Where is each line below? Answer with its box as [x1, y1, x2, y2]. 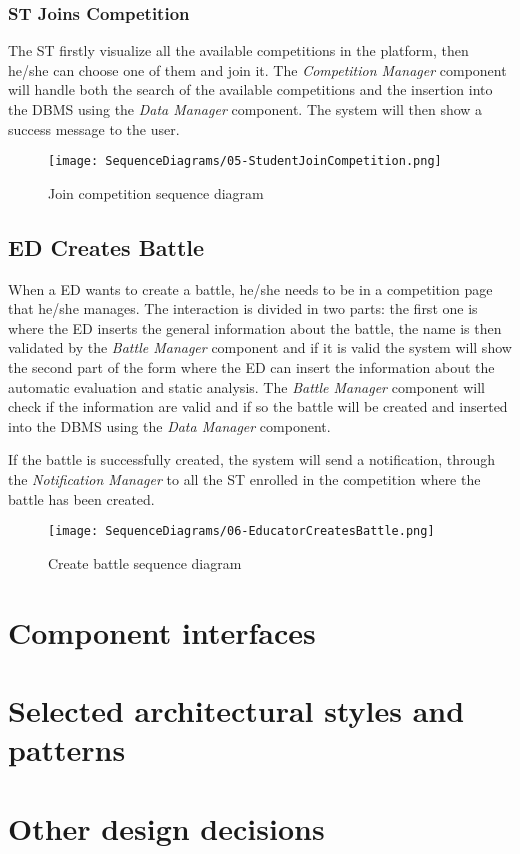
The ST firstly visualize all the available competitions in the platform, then [8, 40, 469, 61]
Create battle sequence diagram [48, 552, 242, 573]
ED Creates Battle [8, 231, 205, 262]
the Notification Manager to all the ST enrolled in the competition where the [8, 468, 481, 489]
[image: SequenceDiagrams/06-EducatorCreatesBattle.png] [48, 524, 435, 539]
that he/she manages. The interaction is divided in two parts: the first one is [8, 298, 478, 319]
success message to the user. [8, 118, 180, 139]
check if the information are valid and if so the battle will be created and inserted [8, 396, 508, 417]
